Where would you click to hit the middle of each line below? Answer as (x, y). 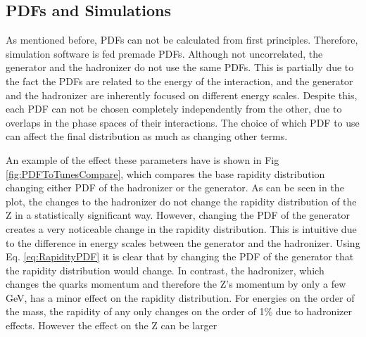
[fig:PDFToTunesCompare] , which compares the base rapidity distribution (165, 173)
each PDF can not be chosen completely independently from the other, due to (174, 109)
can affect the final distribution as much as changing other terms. (147, 136)
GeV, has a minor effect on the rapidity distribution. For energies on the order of (180, 297)
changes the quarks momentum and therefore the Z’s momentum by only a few (176, 284)
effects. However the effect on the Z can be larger (112, 325)
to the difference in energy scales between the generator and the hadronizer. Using (183, 242)
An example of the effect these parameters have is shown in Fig (143, 159)
